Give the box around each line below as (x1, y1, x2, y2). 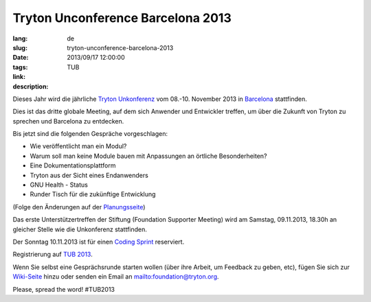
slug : (12, 43, 27, 51)
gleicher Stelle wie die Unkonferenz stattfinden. (12, 225, 148, 233)
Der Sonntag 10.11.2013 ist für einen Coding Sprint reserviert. (12, 237, 185, 246)
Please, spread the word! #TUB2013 (12, 285, 115, 293)
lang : (12, 34, 28, 43)
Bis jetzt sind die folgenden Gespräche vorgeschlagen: (12, 130, 168, 138)
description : (12, 82, 49, 91)
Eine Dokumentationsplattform (30, 161, 116, 170)
